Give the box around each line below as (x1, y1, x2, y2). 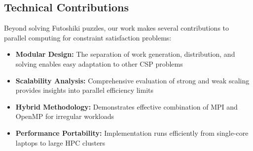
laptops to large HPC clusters (15, 137, 106, 148)
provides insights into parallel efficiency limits (15, 85, 154, 95)
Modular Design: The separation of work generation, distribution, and (15, 49, 235, 59)
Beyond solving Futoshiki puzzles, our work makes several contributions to (4, 23, 229, 33)
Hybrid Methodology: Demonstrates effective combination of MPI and (15, 101, 238, 112)
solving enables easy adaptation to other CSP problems (15, 58, 183, 69)
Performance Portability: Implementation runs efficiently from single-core (15, 127, 249, 138)
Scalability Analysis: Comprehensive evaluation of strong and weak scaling (15, 75, 250, 85)
